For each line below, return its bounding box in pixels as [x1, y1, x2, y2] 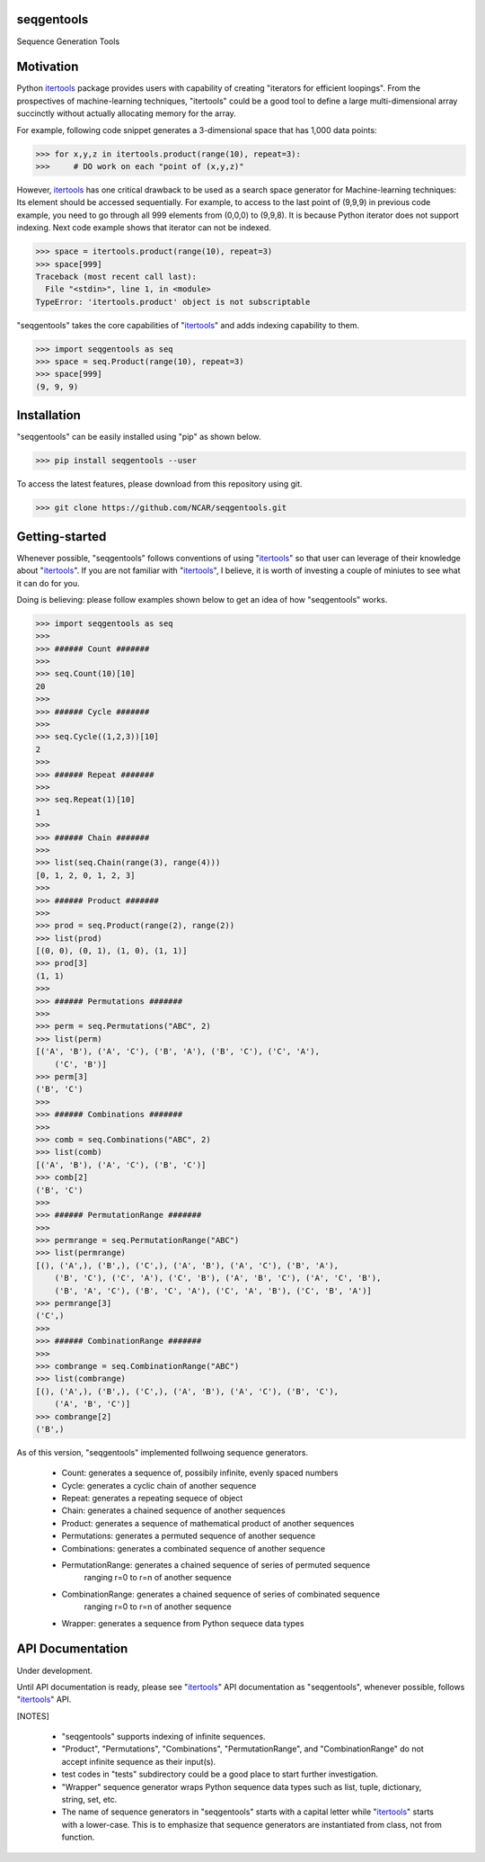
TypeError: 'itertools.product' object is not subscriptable [35, 297, 311, 307]
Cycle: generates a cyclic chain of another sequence [61, 1480, 257, 1490]
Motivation [16, 59, 79, 75]
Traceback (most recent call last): [35, 271, 198, 282]
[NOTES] [16, 1710, 49, 1722]
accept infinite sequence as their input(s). [61, 1756, 216, 1767]
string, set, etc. [61, 1795, 118, 1805]
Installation [16, 407, 81, 423]
